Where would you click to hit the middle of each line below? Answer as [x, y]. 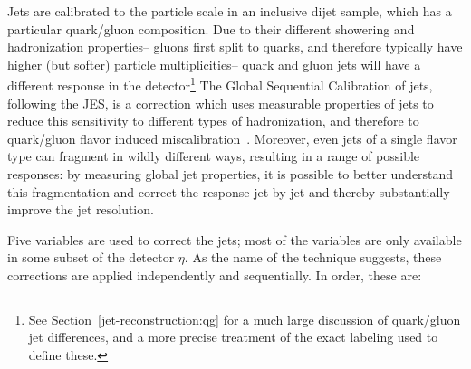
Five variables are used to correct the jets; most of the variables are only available [235, 239]
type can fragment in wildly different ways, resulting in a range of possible [214, 156]
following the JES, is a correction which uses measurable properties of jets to [221, 103]
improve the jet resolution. [81, 209]
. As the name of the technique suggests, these [313, 257]
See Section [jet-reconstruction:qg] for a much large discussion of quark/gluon [245, 319]
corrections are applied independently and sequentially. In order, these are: [215, 274]
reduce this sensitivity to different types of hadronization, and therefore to [213, 121]
